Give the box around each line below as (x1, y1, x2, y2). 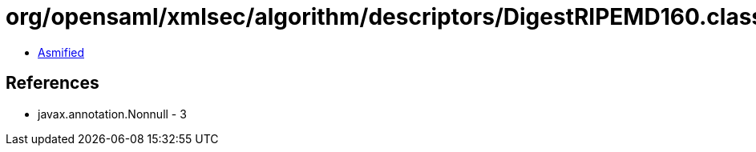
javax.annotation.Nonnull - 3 (38, 106, 187, 121)
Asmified (38, 45, 85, 59)
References (6, 73, 99, 94)
